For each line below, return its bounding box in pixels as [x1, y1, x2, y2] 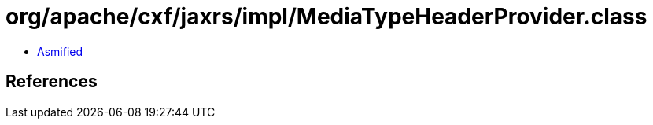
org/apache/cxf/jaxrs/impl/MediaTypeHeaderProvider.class [6, 3, 647, 30]
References [6, 72, 98, 92]
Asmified [37, 44, 83, 58]
